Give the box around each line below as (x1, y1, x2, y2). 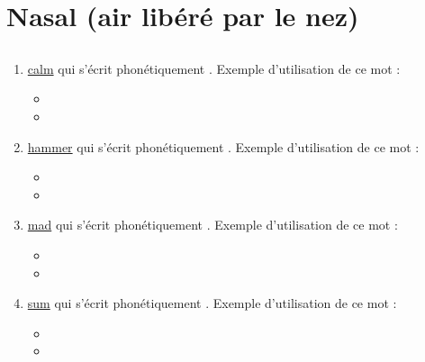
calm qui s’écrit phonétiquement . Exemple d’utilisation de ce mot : (27, 59, 401, 77)
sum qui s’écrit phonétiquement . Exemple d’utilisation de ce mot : (27, 294, 397, 312)
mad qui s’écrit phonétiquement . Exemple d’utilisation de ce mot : (27, 215, 398, 234)
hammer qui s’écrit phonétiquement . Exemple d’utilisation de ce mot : (27, 137, 420, 156)
